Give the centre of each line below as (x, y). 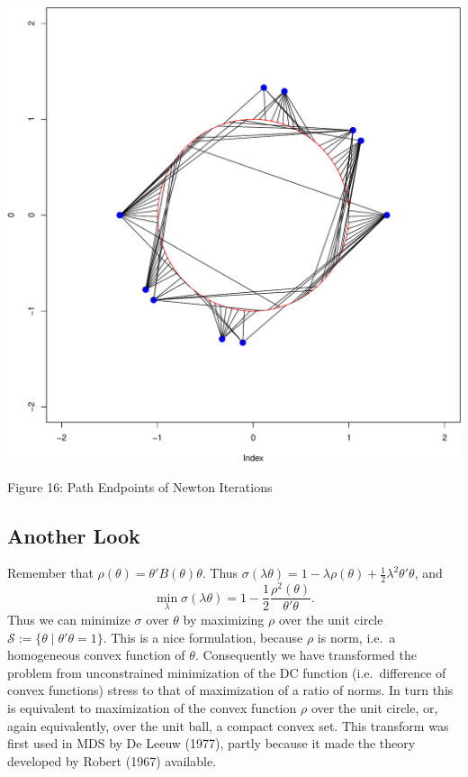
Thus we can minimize (69, 619)
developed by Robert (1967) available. (112, 760)
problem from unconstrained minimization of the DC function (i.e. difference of (227, 672)
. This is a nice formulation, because (203, 637)
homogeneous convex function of (96, 655)
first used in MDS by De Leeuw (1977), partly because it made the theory (211, 743)
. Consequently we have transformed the (306, 655)
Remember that (50, 573)
